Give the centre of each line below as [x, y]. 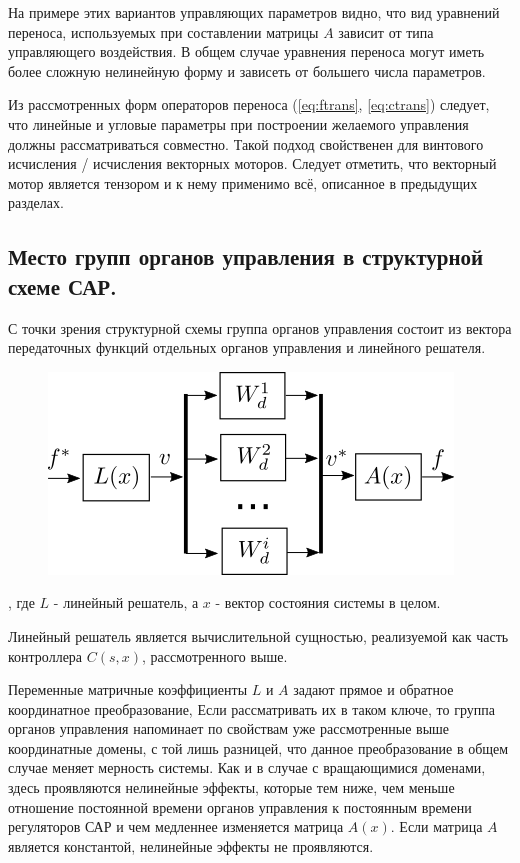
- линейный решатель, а [126, 602]
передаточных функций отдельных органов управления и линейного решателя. [247, 347]
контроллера [45, 655]
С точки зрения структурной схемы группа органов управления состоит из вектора [260, 327]
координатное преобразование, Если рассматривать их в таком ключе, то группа [251, 708]
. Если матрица [436, 826]
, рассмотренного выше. [215, 655]
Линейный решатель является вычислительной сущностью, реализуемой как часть [258, 635]
